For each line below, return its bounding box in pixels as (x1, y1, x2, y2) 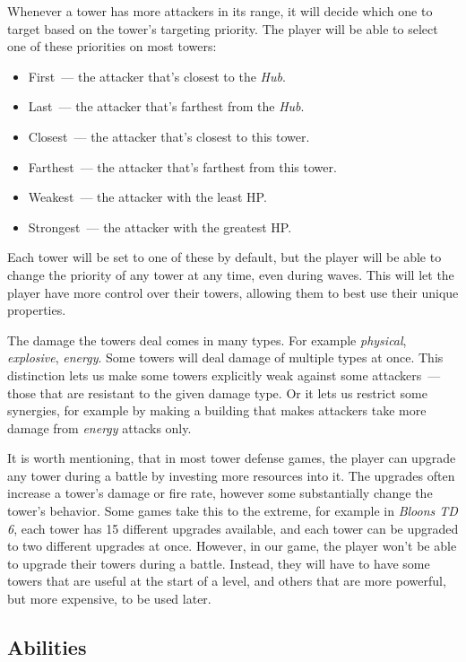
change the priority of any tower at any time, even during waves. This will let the (7, 265, 454, 283)
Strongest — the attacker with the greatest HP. (28, 217, 292, 236)
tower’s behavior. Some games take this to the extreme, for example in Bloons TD (7, 501, 458, 520)
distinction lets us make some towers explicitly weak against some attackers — (7, 365, 441, 384)
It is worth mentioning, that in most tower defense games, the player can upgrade (7, 449, 456, 467)
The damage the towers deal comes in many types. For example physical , (7, 330, 407, 349)
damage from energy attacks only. (7, 418, 192, 437)
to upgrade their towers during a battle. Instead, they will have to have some (7, 553, 430, 572)
